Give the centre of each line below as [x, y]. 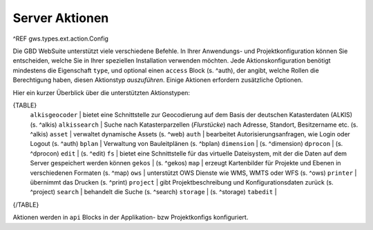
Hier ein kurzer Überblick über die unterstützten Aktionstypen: [101, 92]
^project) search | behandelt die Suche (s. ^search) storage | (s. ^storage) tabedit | [153, 192]
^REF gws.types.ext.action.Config [60, 39]
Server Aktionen [61, 18]
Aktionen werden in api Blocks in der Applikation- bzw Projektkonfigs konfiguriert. [131, 218]
